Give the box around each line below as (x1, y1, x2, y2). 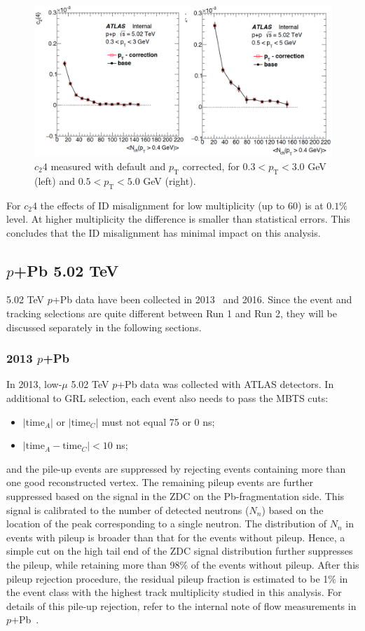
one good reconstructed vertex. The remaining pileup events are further (6, 475, 313, 490)
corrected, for (182, 158, 240, 173)
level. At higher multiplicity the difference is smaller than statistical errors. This (6, 212, 350, 226)
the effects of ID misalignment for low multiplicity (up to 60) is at (40, 197, 324, 212)
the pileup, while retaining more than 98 (6, 557, 180, 572)
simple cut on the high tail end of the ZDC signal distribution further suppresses (6, 543, 353, 558)
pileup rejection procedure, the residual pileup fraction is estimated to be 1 (6, 571, 329, 585)
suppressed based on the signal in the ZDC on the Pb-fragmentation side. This (6, 489, 345, 504)
